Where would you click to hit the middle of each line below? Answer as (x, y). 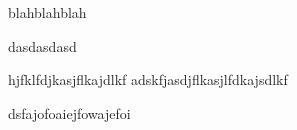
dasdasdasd (42, 45)
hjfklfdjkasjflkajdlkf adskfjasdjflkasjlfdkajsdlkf (148, 79)
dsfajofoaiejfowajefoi (69, 112)
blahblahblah (47, 12)
